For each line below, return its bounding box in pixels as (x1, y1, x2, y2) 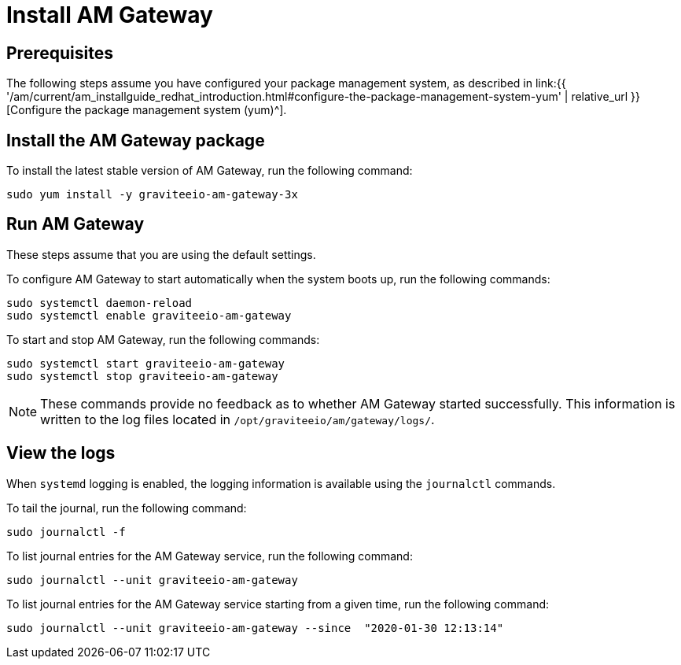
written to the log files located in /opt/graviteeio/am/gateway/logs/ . (40, 411, 435, 427)
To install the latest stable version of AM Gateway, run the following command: (6, 164, 413, 178)
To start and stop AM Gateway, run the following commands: (6, 332, 320, 346)
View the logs (6, 443, 116, 464)
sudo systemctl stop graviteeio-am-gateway (6, 369, 278, 382)
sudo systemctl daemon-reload (6, 296, 193, 309)
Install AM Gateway (6, 2, 213, 28)
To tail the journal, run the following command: (6, 501, 247, 515)
